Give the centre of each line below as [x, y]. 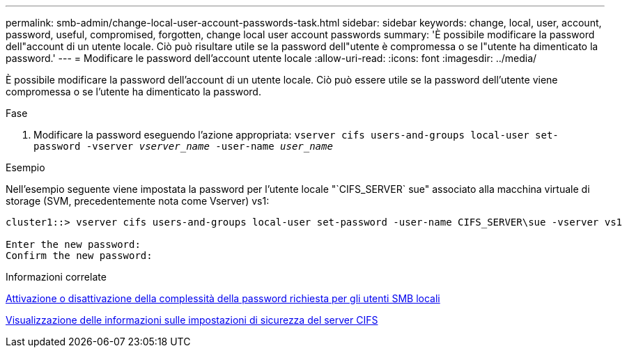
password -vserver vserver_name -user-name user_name [183, 146]
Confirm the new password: [79, 256]
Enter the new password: [73, 244]
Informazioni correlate [56, 277]
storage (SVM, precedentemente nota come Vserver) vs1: [138, 201]
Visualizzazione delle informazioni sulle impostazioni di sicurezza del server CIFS [192, 320]
